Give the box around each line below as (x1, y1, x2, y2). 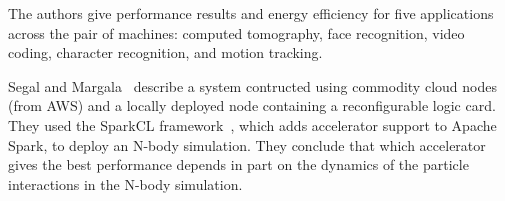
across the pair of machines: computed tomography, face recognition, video (8, 22, 465, 43)
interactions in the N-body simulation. (8, 173, 243, 194)
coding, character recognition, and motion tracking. (8, 42, 323, 63)
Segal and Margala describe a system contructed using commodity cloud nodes (8, 75, 497, 96)
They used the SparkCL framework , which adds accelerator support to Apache (8, 114, 497, 135)
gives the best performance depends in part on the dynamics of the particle (8, 154, 469, 175)
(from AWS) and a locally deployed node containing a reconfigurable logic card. (8, 95, 496, 116)
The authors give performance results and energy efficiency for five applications (8, 3, 494, 23)
